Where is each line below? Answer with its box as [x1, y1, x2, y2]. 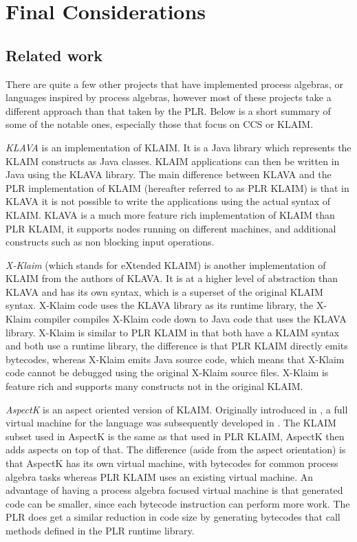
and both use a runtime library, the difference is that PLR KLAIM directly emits [6, 338, 348, 353]
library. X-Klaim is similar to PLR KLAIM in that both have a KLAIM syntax [6, 325, 340, 339]
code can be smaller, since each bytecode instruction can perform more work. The [6, 496, 350, 510]
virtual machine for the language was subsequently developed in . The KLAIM [6, 415, 336, 430]
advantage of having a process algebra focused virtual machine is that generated [6, 483, 343, 497]
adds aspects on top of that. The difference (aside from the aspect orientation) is [6, 442, 346, 457]
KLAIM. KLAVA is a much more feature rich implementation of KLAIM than [6, 207, 335, 221]
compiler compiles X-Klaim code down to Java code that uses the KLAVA [34, 312, 347, 326]
